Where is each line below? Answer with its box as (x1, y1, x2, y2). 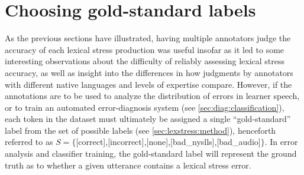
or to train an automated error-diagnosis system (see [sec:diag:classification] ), (5, 101, 284, 113)
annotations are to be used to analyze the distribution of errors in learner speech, (5, 90, 300, 102)
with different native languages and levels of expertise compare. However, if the (5, 78, 292, 90)
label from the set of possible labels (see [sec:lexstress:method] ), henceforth (5, 124, 276, 136)
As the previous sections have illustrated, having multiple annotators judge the (5, 32, 291, 44)
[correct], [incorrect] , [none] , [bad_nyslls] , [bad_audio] (76, 136, 261, 148)
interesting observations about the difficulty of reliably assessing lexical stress (5, 55, 285, 67)
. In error (264, 136, 298, 148)
